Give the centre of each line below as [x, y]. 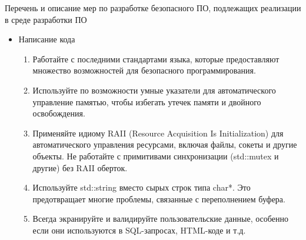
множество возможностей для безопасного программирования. [144, 70]
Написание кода [47, 39]
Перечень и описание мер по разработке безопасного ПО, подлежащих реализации [153, 8]
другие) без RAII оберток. [80, 167]
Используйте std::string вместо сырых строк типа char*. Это [142, 187]
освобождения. [59, 113]
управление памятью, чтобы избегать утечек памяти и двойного [147, 101]
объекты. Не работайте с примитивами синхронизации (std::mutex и [156, 156]
